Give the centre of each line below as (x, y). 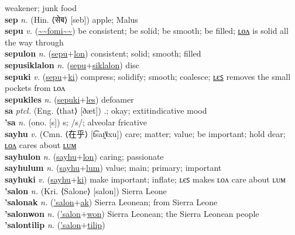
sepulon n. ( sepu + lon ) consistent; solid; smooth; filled (103, 53)
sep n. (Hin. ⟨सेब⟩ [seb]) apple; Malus (71, 19)
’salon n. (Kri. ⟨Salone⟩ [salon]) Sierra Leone (86, 190)
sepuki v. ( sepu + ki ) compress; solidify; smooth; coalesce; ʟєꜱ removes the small (148, 76)
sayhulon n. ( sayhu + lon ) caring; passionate (84, 156)
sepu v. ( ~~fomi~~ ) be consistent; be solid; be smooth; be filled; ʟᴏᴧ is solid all (147, 31)
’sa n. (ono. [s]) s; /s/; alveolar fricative (76, 122)
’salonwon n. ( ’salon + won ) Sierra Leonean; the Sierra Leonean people (132, 213)
